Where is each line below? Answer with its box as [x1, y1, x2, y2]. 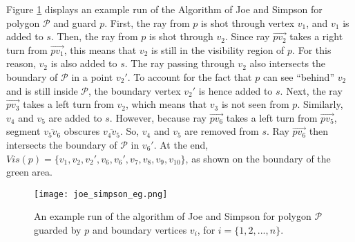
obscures [64, 124, 100, 138]
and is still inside [6, 83, 78, 97]
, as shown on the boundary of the [185, 151, 331, 165]
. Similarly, [297, 97, 343, 111]
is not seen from [221, 97, 289, 111]
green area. [6, 165, 52, 179]
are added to [48, 110, 102, 124]
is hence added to [198, 83, 273, 97]
